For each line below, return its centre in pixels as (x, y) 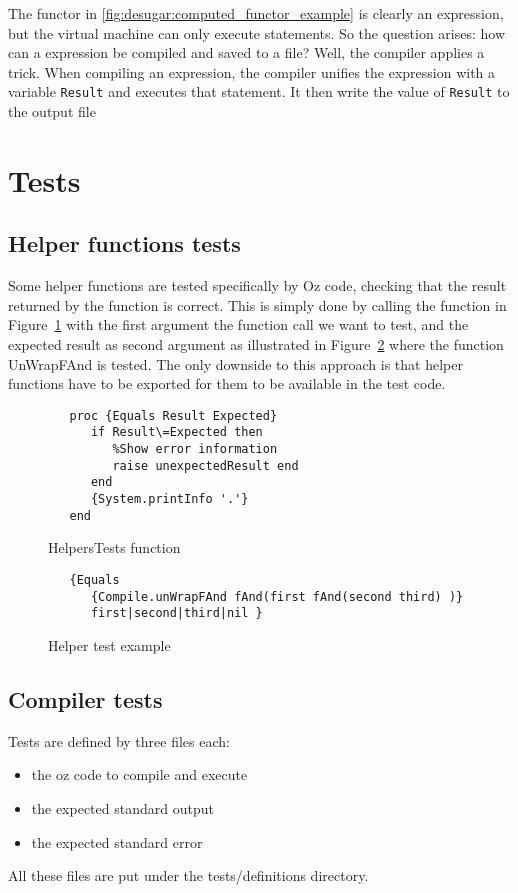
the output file (52, 111)
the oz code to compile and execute (139, 774)
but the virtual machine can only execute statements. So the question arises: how (257, 32)
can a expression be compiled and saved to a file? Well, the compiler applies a (246, 52)
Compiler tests (85, 698)
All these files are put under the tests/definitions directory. (188, 875)
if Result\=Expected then (176, 432)
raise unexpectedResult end (205, 465)
